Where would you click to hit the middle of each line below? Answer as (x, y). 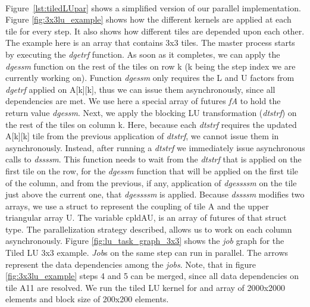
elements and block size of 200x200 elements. (87, 299)
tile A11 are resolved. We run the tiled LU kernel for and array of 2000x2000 (145, 287)
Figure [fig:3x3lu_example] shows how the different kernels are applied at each (148, 19)
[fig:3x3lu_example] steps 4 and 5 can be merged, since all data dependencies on (152, 276)
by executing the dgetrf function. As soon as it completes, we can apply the (143, 54)
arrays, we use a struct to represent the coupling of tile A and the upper (137, 206)
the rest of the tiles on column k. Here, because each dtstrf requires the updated (151, 124)
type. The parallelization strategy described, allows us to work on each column (149, 229)
